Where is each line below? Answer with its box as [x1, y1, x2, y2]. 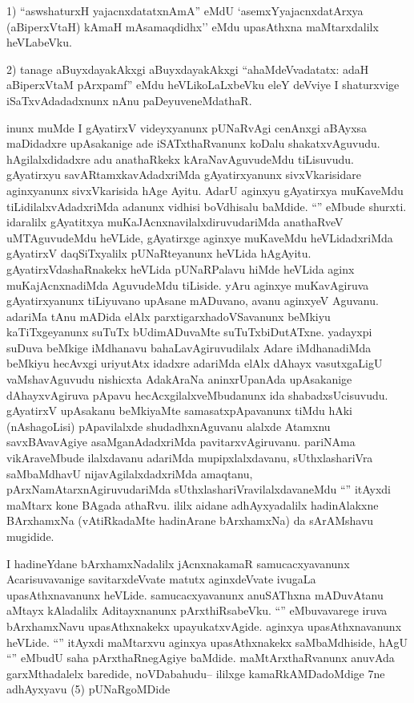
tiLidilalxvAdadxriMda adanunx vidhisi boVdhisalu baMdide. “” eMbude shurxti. [6, 197, 407, 214]
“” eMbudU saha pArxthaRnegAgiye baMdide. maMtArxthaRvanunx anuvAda [6, 649, 395, 666]
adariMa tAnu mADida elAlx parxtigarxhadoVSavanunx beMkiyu [6, 307, 331, 324]
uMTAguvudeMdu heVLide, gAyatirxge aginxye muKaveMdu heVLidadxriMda [6, 229, 393, 246]
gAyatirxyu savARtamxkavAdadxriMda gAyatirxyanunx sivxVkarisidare [6, 166, 361, 183]
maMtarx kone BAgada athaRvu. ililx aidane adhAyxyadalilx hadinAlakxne [6, 496, 379, 513]
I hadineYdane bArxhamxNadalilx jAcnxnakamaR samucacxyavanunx [6, 555, 350, 571]
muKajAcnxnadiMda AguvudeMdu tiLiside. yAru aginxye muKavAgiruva [6, 276, 369, 293]
